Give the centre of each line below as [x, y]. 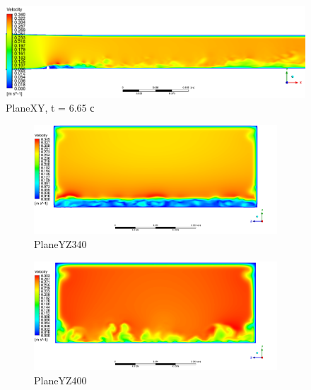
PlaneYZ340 [60, 244]
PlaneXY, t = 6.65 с [50, 108]
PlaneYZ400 [60, 380]
